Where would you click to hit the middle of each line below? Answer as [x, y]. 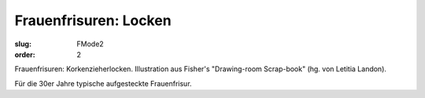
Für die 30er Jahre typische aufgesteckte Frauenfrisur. [103, 83]
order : [25, 54]
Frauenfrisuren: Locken [93, 20]
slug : [23, 44]
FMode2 [90, 44]
